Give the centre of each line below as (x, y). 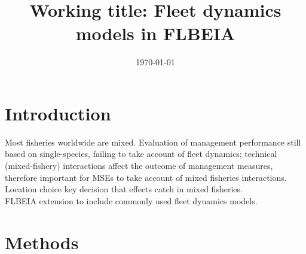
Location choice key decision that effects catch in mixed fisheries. (124, 189)
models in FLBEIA (155, 33)
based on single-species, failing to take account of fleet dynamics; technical (141, 154)
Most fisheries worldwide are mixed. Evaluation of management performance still (153, 142)
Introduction (58, 113)
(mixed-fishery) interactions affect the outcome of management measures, (139, 166)
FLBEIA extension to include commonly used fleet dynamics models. (131, 200)
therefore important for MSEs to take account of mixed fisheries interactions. (146, 177)
